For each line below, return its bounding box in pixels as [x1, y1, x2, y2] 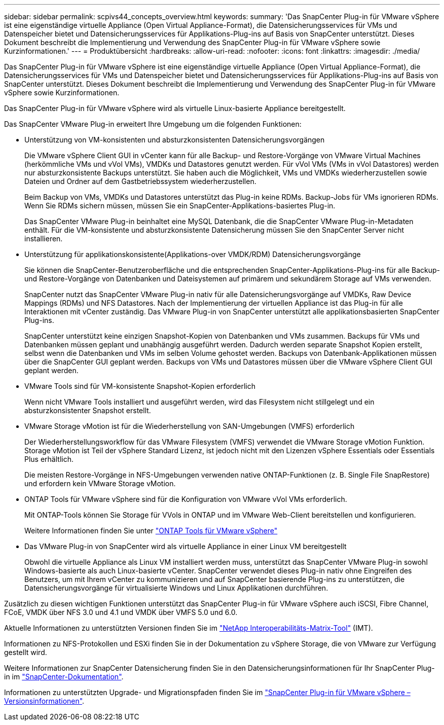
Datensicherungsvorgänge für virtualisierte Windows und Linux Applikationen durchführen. [24, 584, 328, 592]
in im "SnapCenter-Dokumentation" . [4, 672, 124, 681]
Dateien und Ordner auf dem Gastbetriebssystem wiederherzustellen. [24, 177, 256, 186]
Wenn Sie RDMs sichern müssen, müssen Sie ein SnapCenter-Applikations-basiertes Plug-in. [24, 201, 336, 210]
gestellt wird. [4, 648, 47, 657]
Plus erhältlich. [24, 455, 73, 463]
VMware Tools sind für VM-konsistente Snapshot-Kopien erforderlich [24, 382, 256, 390]
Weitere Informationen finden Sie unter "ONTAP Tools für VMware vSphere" [24, 526, 278, 535]
